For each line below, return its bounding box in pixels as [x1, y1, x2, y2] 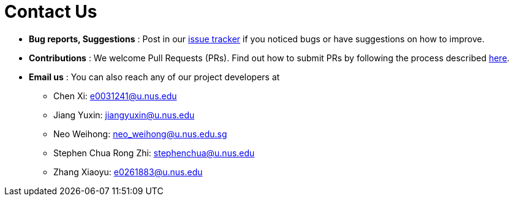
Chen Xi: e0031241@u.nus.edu [53, 90, 177, 101]
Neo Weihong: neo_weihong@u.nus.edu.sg [53, 128, 227, 139]
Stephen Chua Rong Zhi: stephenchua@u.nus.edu [53, 147, 255, 158]
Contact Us [4, 1, 97, 22]
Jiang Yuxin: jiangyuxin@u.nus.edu [53, 109, 195, 120]
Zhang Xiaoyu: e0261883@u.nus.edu [53, 166, 203, 177]
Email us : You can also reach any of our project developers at [29, 71, 280, 82]
